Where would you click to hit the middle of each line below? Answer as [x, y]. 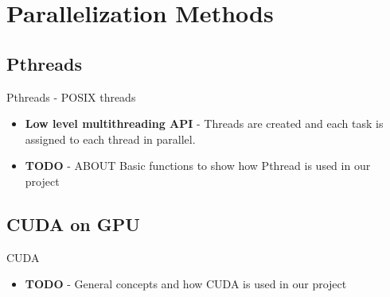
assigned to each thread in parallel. [110, 139]
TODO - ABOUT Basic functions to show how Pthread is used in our [198, 166]
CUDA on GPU [73, 224]
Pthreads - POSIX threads [71, 96]
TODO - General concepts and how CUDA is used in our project [186, 284]
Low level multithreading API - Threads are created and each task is [204, 123]
